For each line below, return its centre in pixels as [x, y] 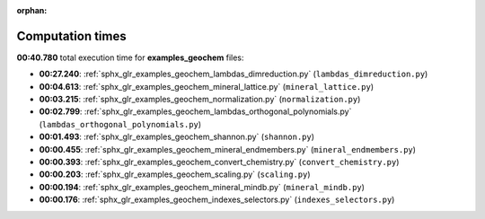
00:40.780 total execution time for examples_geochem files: [130, 57]
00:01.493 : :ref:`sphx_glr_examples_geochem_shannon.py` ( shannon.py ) [176, 137]
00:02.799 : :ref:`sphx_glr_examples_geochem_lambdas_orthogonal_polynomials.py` [195, 111]
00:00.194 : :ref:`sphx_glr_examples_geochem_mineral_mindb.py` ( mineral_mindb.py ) [202, 187]
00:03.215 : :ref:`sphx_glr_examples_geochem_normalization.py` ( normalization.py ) [200, 100]
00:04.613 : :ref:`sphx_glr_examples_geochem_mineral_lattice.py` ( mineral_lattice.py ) [207, 86]
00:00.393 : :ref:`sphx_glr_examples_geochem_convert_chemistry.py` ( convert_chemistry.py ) [219, 162]
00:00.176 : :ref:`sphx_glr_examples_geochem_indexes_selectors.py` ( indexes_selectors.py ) [217, 200]
